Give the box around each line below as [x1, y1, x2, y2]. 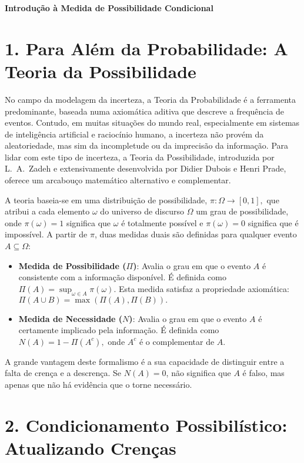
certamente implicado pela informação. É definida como [18, 324, 219, 336]
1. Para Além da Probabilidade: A [5, 36, 288, 60]
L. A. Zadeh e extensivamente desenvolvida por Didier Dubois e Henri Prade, [5, 162, 286, 175]
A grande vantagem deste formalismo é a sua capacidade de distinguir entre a [5, 355, 285, 367]
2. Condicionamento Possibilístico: [5, 412, 288, 437]
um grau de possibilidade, [196, 205, 289, 217]
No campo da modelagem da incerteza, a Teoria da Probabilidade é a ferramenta [5, 93, 296, 105]
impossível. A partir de [5, 228, 88, 240]
